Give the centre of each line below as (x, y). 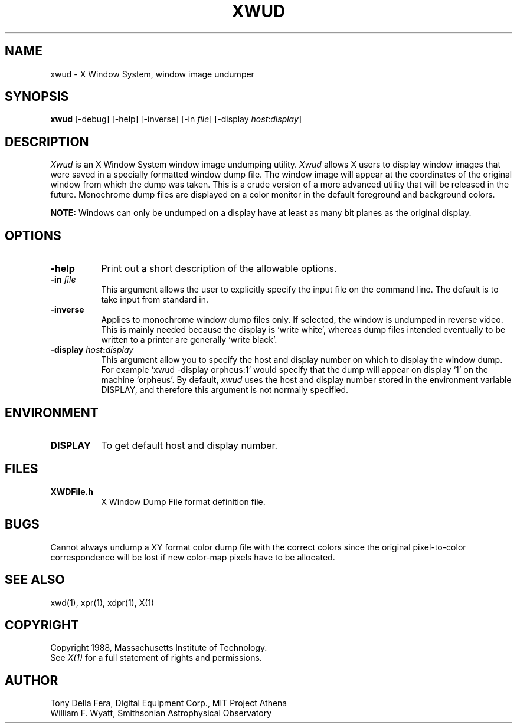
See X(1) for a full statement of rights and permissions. (156, 658)
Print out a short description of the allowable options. (219, 269)
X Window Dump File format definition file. (183, 501)
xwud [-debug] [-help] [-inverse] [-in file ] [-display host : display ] (176, 119)
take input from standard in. (155, 300)
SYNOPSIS (37, 97)
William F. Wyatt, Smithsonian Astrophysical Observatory (161, 713)
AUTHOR (32, 680)
